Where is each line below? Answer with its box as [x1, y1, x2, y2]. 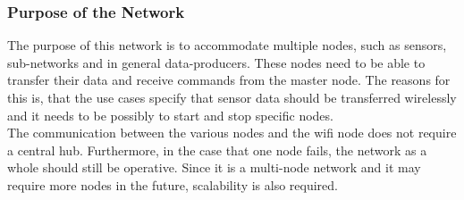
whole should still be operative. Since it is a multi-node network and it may [7, 158, 421, 177]
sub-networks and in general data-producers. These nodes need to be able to [7, 53, 426, 71]
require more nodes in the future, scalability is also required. [7, 175, 339, 194]
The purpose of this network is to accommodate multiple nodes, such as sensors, [7, 36, 447, 54]
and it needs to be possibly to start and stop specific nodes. [7, 105, 333, 124]
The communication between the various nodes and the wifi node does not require [7, 123, 457, 142]
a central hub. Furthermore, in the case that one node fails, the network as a [7, 140, 427, 159]
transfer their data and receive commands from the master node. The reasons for [7, 71, 451, 89]
